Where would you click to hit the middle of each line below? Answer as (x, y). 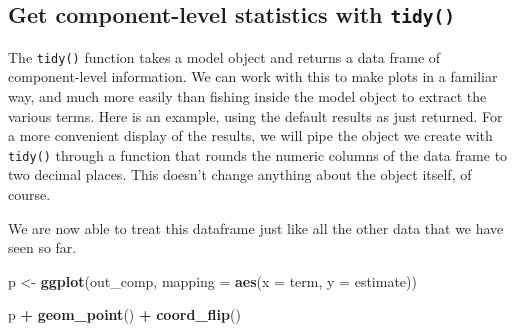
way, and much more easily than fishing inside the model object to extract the (247, 96)
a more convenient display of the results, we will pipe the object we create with (250, 135)
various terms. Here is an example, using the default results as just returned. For (255, 115)
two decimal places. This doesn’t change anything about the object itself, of (240, 174)
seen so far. (42, 247)
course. (29, 194)
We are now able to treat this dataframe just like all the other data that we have (256, 227)
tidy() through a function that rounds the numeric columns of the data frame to (258, 154)
